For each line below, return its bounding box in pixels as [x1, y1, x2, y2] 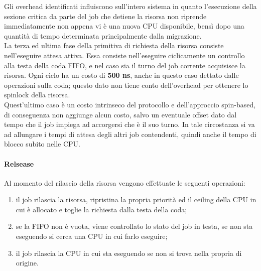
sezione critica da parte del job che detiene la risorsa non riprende [4, 11, 207, 21]
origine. [16, 257, 39, 268]
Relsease [4, 158, 34, 169]
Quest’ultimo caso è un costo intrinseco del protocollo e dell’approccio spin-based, [4, 99, 256, 109]
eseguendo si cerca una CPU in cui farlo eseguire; [16, 231, 168, 241]
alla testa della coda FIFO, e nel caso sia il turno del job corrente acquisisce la [4, 60, 245, 70]
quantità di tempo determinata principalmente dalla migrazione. [4, 30, 202, 41]
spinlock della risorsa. [4, 89, 70, 100]
